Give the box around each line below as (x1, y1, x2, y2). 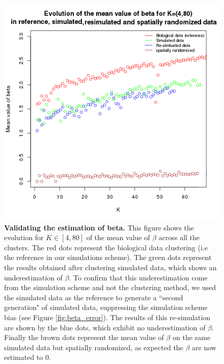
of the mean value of (86, 232, 150, 243)
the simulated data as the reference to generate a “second (4, 292, 183, 302)
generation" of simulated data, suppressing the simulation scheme (4, 302, 208, 313)
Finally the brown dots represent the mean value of (4, 332, 164, 343)
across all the (158, 232, 200, 243)
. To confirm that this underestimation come (69, 272, 208, 282)
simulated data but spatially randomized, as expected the (4, 342, 183, 352)
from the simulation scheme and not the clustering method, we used (4, 282, 216, 293)
